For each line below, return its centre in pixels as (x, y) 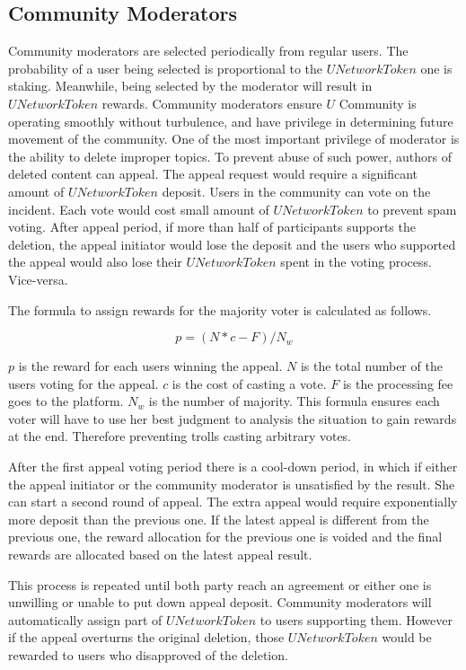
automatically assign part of (85, 619)
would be (407, 637)
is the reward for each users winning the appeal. (150, 366)
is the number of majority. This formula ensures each (294, 401)
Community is (378, 103)
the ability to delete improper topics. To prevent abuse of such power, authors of (230, 156)
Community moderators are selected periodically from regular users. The (208, 51)
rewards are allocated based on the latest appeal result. (160, 555)
